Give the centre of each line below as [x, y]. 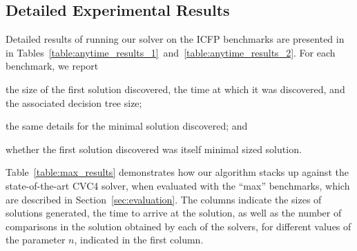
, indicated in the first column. [139, 240]
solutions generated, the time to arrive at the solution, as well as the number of [174, 213]
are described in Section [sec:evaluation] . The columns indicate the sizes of [164, 199]
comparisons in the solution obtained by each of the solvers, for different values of [178, 226]
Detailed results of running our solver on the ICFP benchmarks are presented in [175, 39]
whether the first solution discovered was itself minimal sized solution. [154, 149]
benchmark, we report [52, 66]
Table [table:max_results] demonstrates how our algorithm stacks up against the [177, 172]
